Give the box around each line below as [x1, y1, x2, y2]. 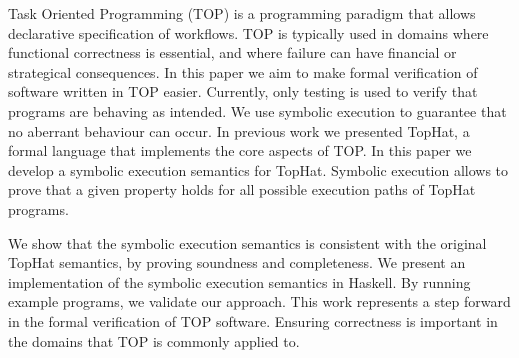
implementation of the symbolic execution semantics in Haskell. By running [8, 271, 471, 292]
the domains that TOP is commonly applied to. [8, 330, 300, 351]
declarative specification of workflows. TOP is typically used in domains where [8, 22, 489, 43]
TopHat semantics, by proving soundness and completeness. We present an [8, 252, 466, 273]
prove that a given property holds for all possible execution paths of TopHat [8, 179, 476, 200]
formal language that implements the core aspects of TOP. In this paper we [8, 140, 472, 161]
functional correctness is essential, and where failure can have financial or [8, 42, 457, 63]
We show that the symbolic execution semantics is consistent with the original [8, 232, 487, 253]
